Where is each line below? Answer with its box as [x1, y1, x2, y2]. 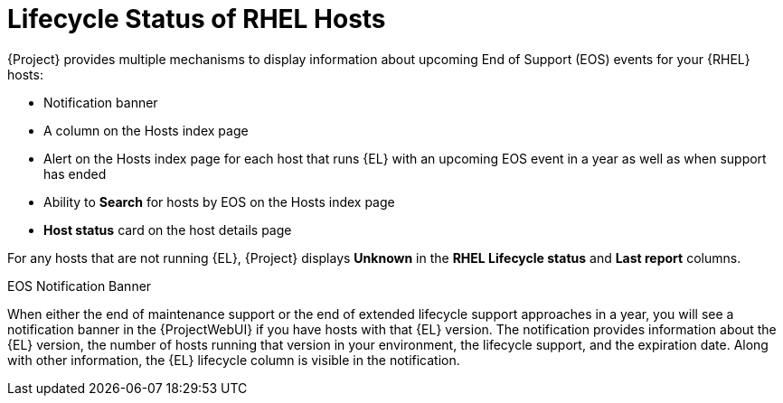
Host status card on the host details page [43, 221, 292, 238]
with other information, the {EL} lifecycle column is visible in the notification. [7, 351, 460, 368]
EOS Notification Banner [7, 277, 152, 294]
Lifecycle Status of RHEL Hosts [7, 4, 386, 34]
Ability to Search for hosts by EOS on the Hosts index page [43, 193, 395, 210]
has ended [43, 165, 107, 182]
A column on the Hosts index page [43, 122, 249, 138]
